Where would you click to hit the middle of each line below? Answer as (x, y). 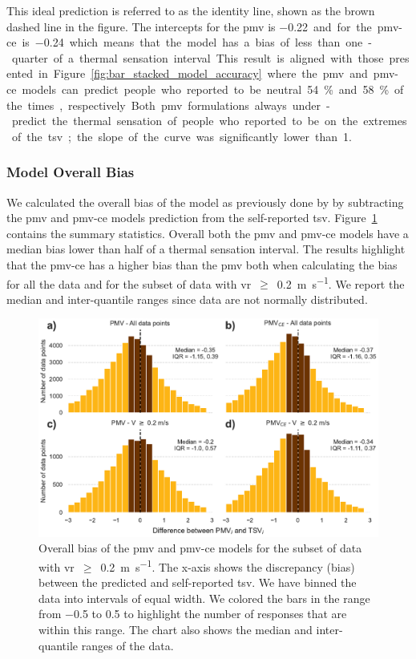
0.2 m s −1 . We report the (341, 282)
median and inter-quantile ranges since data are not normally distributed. (187, 299)
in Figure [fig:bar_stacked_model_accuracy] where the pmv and (203, 73)
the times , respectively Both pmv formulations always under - (168, 105)
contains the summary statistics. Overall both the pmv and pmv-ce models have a (208, 233)
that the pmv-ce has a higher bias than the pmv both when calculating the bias (202, 264)
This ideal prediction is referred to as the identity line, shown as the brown (191, 10)
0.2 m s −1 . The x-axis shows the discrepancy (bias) (228, 566)
